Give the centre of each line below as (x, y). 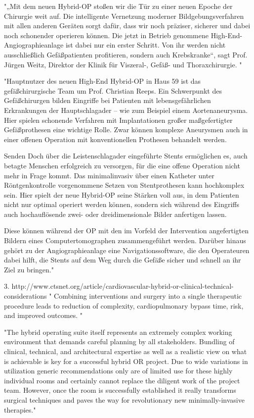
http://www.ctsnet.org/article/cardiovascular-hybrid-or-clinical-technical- (123, 286)
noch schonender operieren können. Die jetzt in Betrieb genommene (106, 35)
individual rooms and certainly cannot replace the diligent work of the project (122, 380)
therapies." (20, 409)
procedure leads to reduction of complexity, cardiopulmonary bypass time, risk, (124, 305)
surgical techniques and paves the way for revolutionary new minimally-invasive (124, 399)
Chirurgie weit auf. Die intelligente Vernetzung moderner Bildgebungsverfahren (124, 16)
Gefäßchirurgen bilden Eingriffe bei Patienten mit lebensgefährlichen (107, 100)
